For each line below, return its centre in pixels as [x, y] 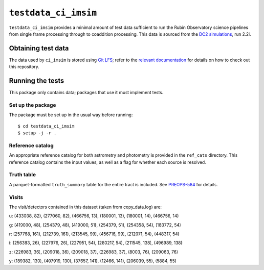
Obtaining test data [39, 48]
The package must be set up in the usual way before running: [71, 115]
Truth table [22, 175]
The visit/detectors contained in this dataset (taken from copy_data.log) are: [86, 207]
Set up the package [33, 105]
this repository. [24, 67]
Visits [16, 197]
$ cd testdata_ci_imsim [46, 126]
